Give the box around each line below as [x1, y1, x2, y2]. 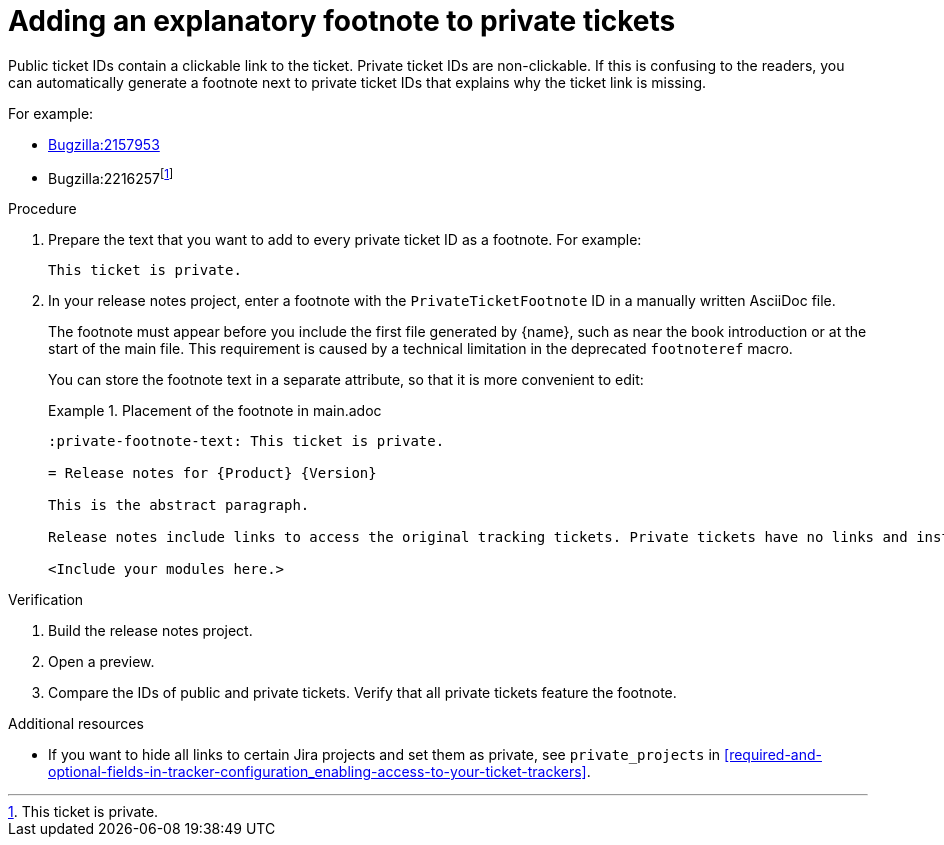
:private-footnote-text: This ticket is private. [48, 433, 445, 450]
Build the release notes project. [48, 622, 253, 640]
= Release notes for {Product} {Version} [48, 465, 377, 482]
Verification [8, 591, 84, 609]
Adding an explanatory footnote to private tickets [8, 4, 676, 38]
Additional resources [8, 715, 144, 733]
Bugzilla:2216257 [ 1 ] [48, 166, 174, 187]
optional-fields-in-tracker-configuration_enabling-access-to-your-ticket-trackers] [48, 763, 587, 781]
